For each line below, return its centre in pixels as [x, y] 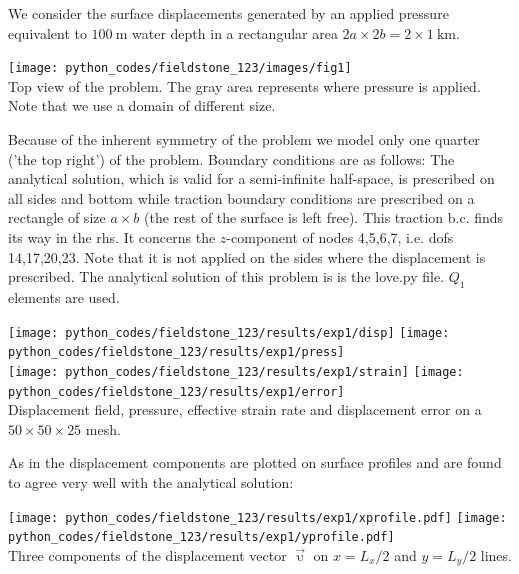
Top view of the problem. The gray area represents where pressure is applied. [244, 85]
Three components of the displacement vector [147, 554]
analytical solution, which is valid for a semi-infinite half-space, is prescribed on [251, 178]
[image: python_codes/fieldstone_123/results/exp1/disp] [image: [229, 332]
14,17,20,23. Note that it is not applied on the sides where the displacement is [247, 256]
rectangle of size [57, 217]
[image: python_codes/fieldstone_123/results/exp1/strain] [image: [236, 371]
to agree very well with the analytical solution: [151, 481]
